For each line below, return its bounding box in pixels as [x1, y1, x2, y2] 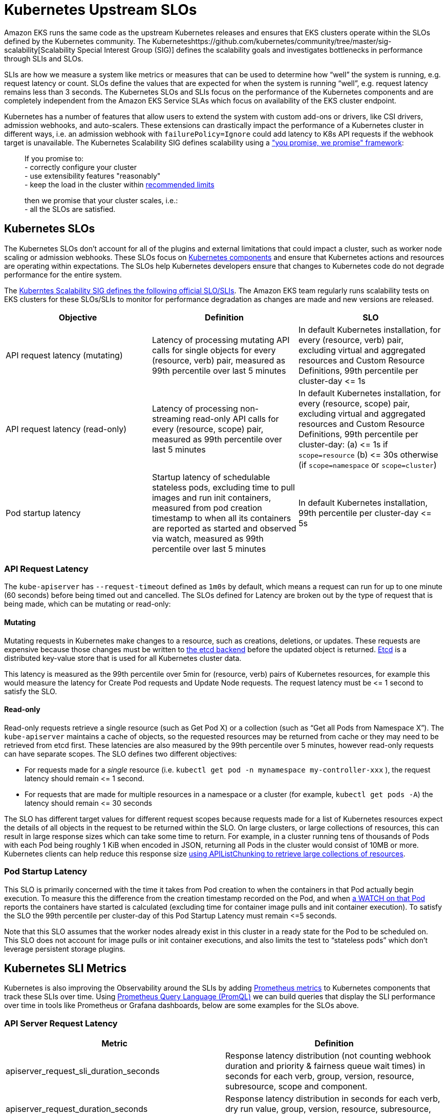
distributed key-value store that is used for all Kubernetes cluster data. [4, 653, 242, 662]
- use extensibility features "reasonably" [25, 171, 161, 180]
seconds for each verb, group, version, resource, [225, 1071, 414, 1082]
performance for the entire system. [4, 270, 122, 279]
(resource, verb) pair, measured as [152, 355, 286, 366]
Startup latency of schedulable [152, 471, 270, 482]
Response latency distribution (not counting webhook [225, 1050, 431, 1061]
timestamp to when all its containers [152, 512, 291, 523]
